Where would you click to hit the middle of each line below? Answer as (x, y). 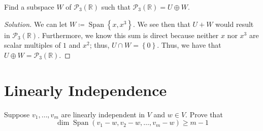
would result (235, 24)
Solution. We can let (36, 24)
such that (116, 7)
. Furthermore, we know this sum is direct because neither (128, 35)
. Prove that (204, 114)
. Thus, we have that (189, 45)
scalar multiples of (32, 45)
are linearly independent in (103, 114)
